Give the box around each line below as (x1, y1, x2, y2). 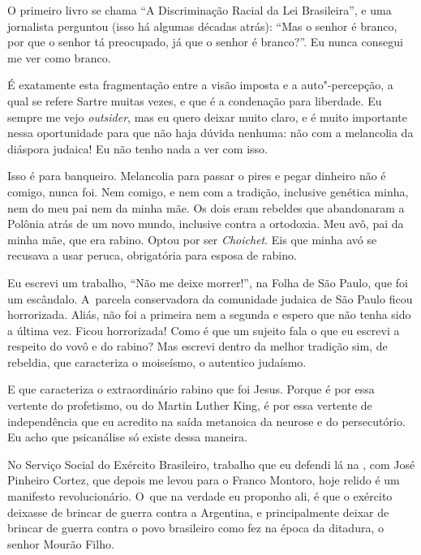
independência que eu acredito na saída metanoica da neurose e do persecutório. (7, 412, 406, 429)
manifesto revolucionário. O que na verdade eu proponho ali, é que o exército (7, 488, 393, 505)
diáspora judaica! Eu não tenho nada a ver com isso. (7, 140, 268, 157)
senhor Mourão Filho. (7, 535, 114, 552)
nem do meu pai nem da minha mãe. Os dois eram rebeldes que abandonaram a (7, 199, 405, 216)
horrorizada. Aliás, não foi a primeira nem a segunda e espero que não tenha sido (7, 306, 411, 323)
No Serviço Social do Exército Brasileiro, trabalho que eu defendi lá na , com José (7, 455, 415, 472)
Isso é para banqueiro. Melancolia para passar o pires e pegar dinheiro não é (7, 167, 386, 184)
